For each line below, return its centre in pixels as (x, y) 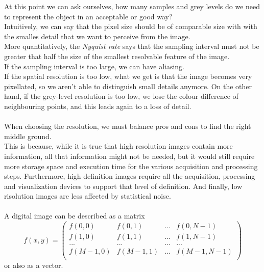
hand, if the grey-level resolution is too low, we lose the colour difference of (121, 96)
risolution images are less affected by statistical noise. (88, 196)
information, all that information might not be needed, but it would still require (129, 156)
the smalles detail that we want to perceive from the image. (97, 36)
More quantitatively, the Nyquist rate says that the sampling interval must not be (132, 46)
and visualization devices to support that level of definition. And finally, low (123, 186)
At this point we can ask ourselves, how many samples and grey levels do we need (132, 6)
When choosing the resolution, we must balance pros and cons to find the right (128, 126)
